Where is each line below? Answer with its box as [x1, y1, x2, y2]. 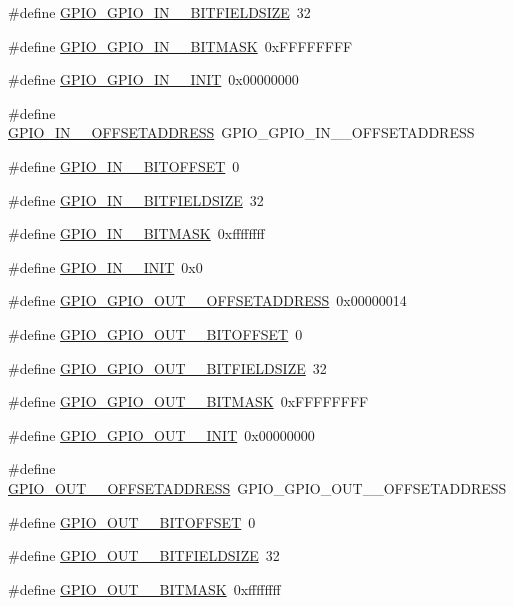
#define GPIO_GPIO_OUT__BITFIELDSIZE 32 [8, 357, 327, 378]
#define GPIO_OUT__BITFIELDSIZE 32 [8, 545, 280, 566]
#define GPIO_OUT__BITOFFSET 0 [8, 511, 256, 532]
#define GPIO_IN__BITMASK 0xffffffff [8, 223, 265, 244]
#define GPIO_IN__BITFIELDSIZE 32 [8, 189, 264, 210]
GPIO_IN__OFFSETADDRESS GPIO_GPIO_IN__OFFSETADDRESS [8, 122, 475, 143]
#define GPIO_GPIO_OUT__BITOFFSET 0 [8, 323, 303, 344]
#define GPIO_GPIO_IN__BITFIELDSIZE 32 [8, 2, 311, 22]
